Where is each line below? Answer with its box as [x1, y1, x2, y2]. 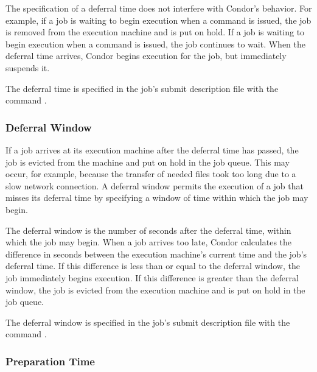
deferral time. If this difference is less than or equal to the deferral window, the [5, 259, 300, 272]
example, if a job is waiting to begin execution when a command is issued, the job [5, 13, 312, 26]
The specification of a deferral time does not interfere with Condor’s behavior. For [5, 2, 312, 14]
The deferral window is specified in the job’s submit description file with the [5, 315, 290, 328]
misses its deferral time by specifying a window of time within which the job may [5, 191, 308, 204]
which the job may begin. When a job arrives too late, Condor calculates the [5, 236, 292, 248]
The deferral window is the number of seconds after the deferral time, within [5, 223, 291, 236]
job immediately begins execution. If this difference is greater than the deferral [5, 271, 299, 284]
